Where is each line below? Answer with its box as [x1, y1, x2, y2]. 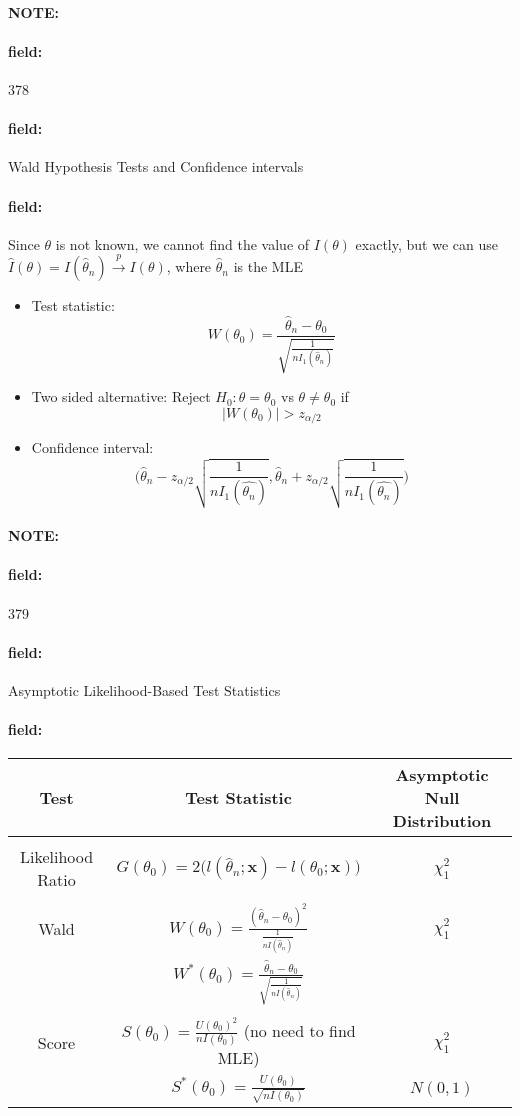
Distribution [392, 809, 492, 833]
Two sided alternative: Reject [31, 386, 211, 407]
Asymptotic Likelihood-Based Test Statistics [8, 680, 281, 701]
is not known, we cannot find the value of [55, 233, 310, 254]
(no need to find [243, 1018, 356, 1042]
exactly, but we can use [355, 233, 498, 254]
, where [166, 256, 212, 277]
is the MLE [233, 256, 303, 277]
